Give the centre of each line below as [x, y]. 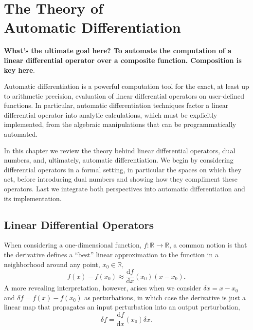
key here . [19, 70]
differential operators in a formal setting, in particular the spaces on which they [123, 169]
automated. [21, 134]
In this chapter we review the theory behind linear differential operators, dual [120, 150]
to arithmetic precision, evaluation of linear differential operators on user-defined [124, 95]
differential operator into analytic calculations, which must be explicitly [111, 114]
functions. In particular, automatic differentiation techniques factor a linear [116, 105]
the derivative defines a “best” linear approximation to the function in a [111, 255]
